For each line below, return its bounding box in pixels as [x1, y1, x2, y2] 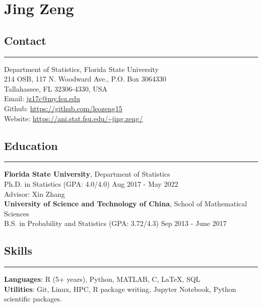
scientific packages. [4, 293, 62, 304]
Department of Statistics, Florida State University [4, 63, 159, 74]
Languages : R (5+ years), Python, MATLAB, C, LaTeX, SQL [4, 274, 201, 284]
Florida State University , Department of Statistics [4, 169, 170, 179]
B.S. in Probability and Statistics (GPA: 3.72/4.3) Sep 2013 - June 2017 [4, 218, 227, 228]
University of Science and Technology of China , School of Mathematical [4, 198, 247, 209]
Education [4, 137, 58, 153]
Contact [4, 32, 46, 48]
